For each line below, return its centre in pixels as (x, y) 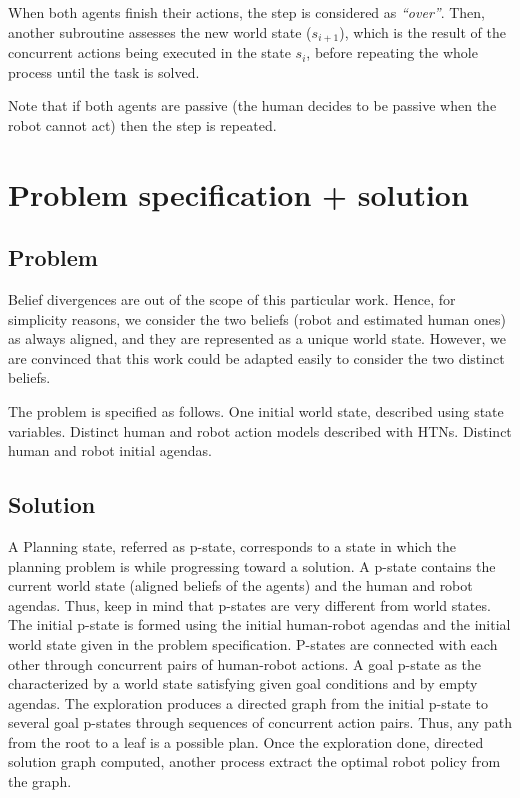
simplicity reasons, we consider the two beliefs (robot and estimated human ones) (257, 318)
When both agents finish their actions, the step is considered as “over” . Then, (247, 12)
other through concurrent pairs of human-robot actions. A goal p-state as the (245, 663)
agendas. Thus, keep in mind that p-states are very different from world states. (249, 604)
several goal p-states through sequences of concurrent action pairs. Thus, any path (260, 722)
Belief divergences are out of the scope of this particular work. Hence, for (232, 299)
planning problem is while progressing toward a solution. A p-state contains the (252, 565)
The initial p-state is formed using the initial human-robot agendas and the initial (259, 624)
